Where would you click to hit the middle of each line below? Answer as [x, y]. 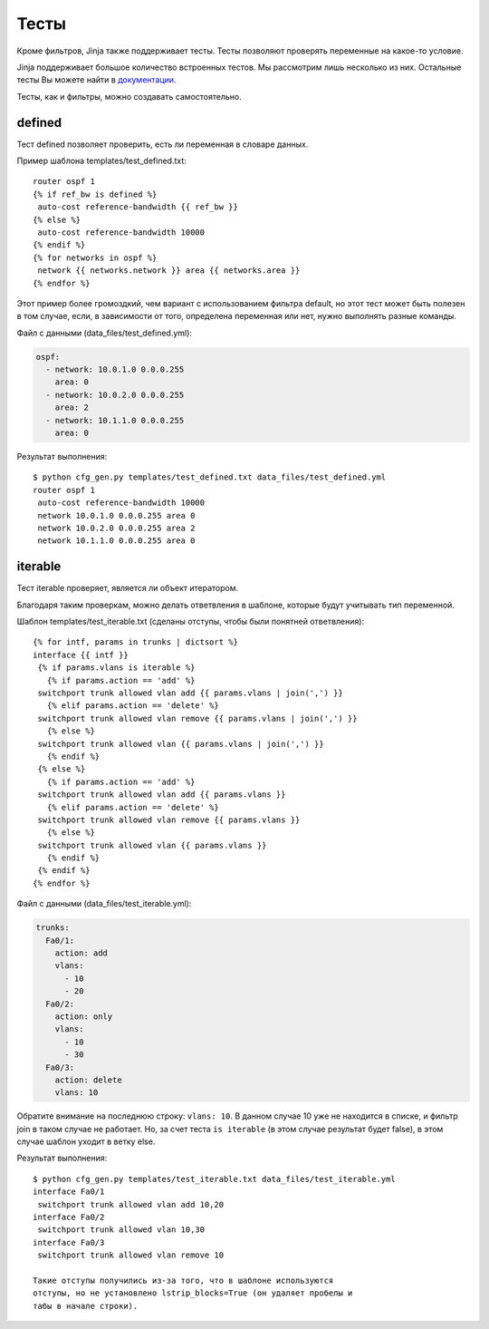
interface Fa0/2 [69, 1217]
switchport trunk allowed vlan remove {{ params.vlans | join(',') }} [197, 718]
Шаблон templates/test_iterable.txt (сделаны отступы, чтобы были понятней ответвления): [191, 622]
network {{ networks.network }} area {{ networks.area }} [169, 271]
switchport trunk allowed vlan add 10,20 [131, 1204]
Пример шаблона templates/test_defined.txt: [102, 161]
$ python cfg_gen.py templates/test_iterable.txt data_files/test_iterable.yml [214, 1179]
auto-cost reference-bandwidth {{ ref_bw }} [138, 207]
